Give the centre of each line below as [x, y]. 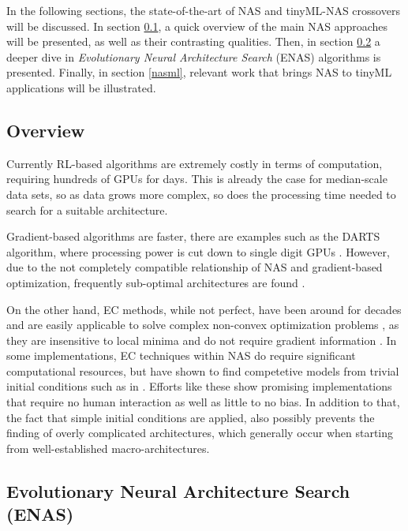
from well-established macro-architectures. [108, 448]
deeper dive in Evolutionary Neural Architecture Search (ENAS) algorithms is [194, 56]
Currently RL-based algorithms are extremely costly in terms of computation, [195, 163]
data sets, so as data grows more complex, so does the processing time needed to [201, 194]
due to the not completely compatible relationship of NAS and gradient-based [195, 267]
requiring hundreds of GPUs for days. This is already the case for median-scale [197, 179]
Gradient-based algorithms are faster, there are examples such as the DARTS [193, 236]
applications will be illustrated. [81, 87]
